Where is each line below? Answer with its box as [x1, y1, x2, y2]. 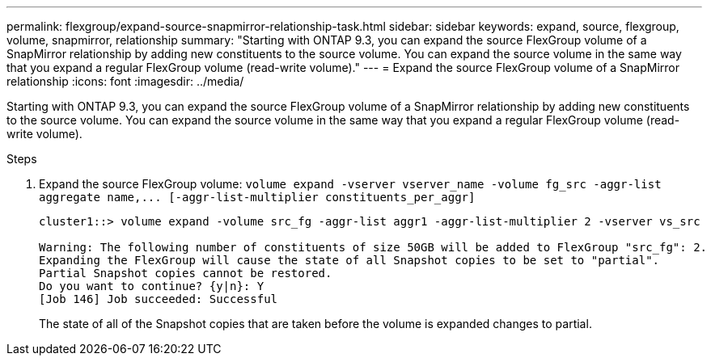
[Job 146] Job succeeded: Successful [39, 293, 278, 305]
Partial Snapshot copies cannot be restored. [39, 267, 332, 280]
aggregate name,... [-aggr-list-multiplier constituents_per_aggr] [39, 191, 476, 204]
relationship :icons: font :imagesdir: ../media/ [6, 74, 244, 88]
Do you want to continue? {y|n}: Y [39, 280, 265, 293]
